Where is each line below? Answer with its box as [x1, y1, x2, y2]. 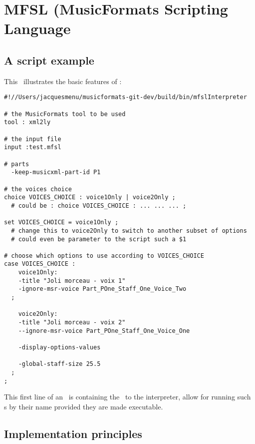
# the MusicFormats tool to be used [4, 110, 126, 118]
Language [4, 18, 71, 39]
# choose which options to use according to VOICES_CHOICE [4, 252, 204, 259]
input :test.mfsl [4, 144, 61, 151]
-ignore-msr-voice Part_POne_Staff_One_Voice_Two [18, 285, 187, 293]
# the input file [4, 135, 61, 143]
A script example [4, 52, 94, 68]
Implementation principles [4, 425, 142, 441]
